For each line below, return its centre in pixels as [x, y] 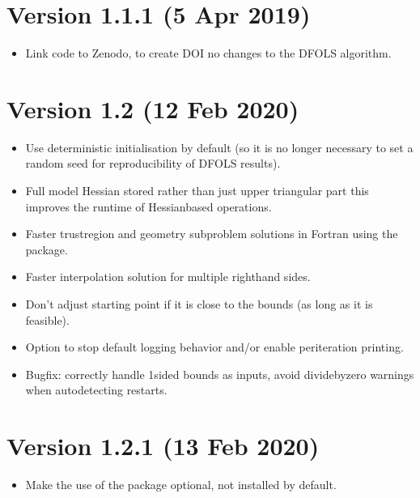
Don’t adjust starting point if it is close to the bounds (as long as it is [199, 304]
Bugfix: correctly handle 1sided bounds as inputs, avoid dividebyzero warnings [220, 374]
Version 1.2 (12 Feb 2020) [153, 108]
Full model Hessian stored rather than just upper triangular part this [197, 191]
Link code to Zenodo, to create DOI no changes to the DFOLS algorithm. [208, 53]
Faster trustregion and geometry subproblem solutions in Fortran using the [212, 234]
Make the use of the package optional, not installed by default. [181, 485]
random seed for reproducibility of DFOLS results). [153, 163]
